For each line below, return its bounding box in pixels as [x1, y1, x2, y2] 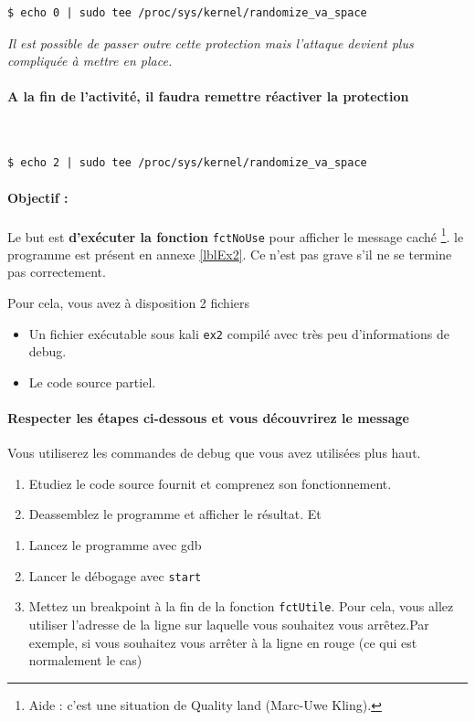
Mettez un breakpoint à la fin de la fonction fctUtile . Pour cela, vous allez [28, 597, 454, 616]
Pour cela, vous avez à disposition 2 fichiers [7, 293, 250, 313]
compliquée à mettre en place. [7, 51, 173, 70]
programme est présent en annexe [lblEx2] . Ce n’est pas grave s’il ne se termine [7, 244, 452, 263]
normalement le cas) [28, 651, 142, 670]
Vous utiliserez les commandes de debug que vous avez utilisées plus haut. [7, 443, 421, 462]
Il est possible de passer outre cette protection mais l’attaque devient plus [7, 33, 414, 52]
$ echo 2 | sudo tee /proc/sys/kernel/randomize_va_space [7, 156, 367, 170]
